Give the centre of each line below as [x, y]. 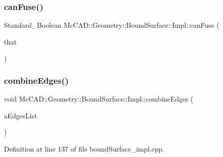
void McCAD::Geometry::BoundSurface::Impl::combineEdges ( [99, 99]
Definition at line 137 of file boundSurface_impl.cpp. [84, 149]
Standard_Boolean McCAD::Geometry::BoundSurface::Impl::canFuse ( [112, 25]
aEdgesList [21, 115]
